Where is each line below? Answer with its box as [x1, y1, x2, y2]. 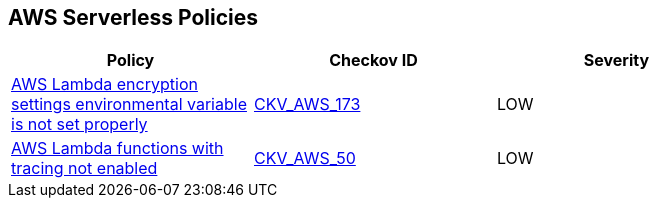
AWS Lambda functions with [11, 138, 224, 159]
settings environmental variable [11, 94, 247, 115]
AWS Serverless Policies [8, 5, 259, 30]
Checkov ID [329, 50, 418, 71]
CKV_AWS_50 [253, 148, 356, 169]
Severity [583, 50, 650, 71]
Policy [106, 50, 155, 71]
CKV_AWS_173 [253, 94, 361, 115]
